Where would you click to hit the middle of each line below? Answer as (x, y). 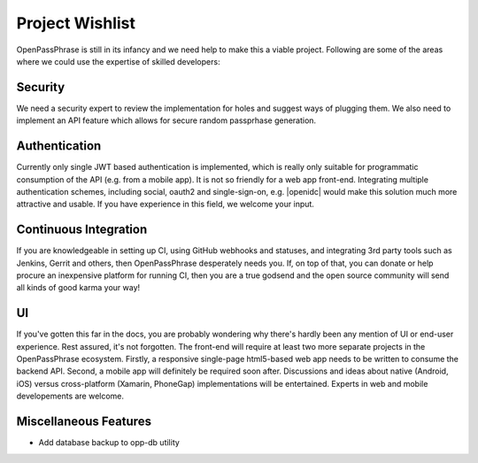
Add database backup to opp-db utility (109, 443)
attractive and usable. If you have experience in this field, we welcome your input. (165, 204)
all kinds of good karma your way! (78, 288)
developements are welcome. (70, 396)
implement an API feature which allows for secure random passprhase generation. (166, 120)
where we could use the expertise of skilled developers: (118, 61)
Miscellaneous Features (84, 422)
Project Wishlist (76, 23)
